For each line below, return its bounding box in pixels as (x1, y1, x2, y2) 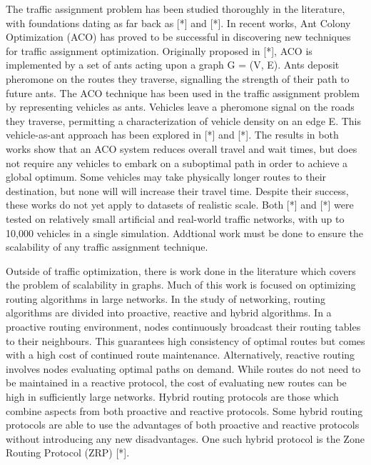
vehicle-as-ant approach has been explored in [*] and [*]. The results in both (6, 127, 339, 142)
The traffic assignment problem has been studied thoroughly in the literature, (6, 1, 345, 16)
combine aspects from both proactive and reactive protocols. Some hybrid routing (6, 403, 363, 418)
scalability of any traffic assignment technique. (6, 239, 208, 254)
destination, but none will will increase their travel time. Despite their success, (6, 183, 349, 198)
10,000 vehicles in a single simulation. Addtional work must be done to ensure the (6, 225, 363, 240)
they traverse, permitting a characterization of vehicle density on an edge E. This (6, 113, 361, 128)
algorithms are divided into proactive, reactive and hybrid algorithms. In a (6, 305, 332, 320)
